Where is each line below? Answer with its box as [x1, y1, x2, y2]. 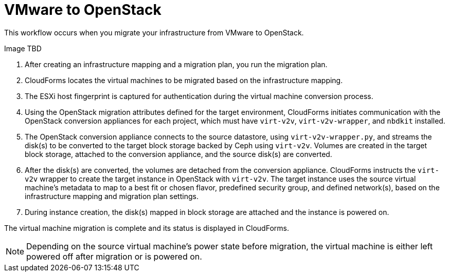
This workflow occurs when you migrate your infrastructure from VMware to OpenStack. [4, 28, 304, 37]
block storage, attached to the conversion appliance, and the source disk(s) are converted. [25, 149, 332, 159]
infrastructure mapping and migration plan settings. [25, 191, 199, 201]
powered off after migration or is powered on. [26, 251, 202, 262]
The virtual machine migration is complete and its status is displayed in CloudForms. [4, 223, 289, 232]
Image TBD [4, 44, 42, 53]
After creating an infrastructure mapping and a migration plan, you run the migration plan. [25, 60, 328, 69]
